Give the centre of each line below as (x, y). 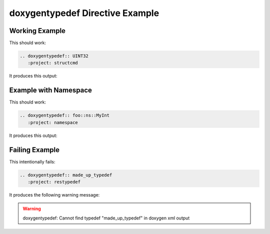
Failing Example (34, 150)
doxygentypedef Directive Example (84, 13)
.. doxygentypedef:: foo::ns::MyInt (65, 115)
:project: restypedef (54, 182)
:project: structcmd (53, 63)
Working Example (37, 31)
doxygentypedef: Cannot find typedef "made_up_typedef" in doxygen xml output (106, 218)
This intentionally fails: (32, 161)
